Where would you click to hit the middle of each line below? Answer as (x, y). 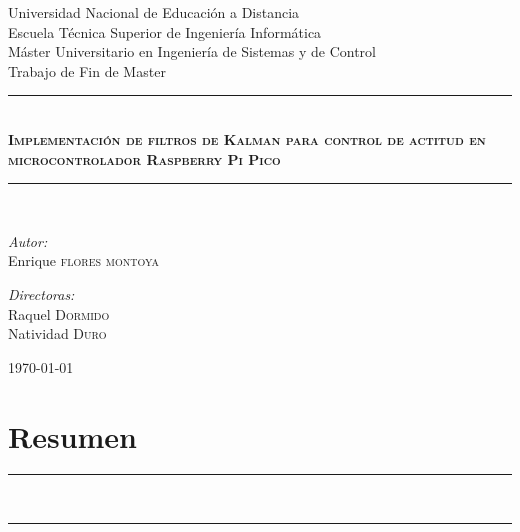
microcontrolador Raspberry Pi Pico (144, 158)
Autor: (28, 240)
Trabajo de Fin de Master (87, 70)
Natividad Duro (57, 333)
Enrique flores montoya (84, 260)
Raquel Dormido (59, 313)
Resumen (72, 435)
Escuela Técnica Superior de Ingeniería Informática (165, 31)
